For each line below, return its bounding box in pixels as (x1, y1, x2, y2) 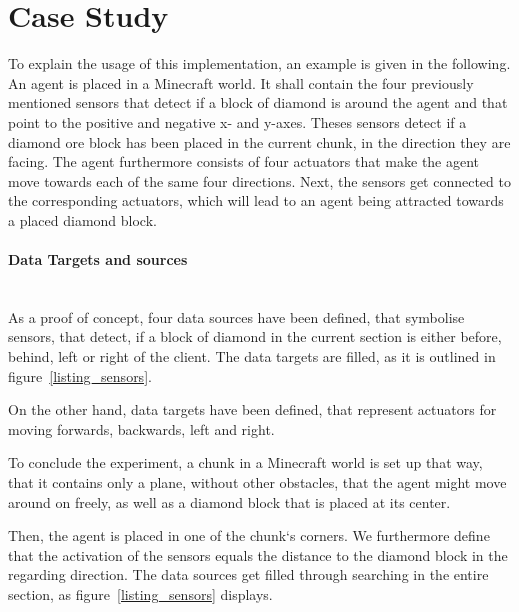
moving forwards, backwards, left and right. (8, 418, 275, 439)
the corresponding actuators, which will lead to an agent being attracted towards (8, 190, 504, 211)
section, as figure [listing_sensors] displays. (8, 583, 273, 604)
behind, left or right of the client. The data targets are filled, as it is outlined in (8, 346, 496, 367)
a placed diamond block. (8, 209, 157, 230)
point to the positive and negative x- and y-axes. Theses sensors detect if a (8, 111, 467, 132)
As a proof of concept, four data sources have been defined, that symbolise (8, 306, 465, 327)
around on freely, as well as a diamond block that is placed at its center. (8, 491, 451, 512)
